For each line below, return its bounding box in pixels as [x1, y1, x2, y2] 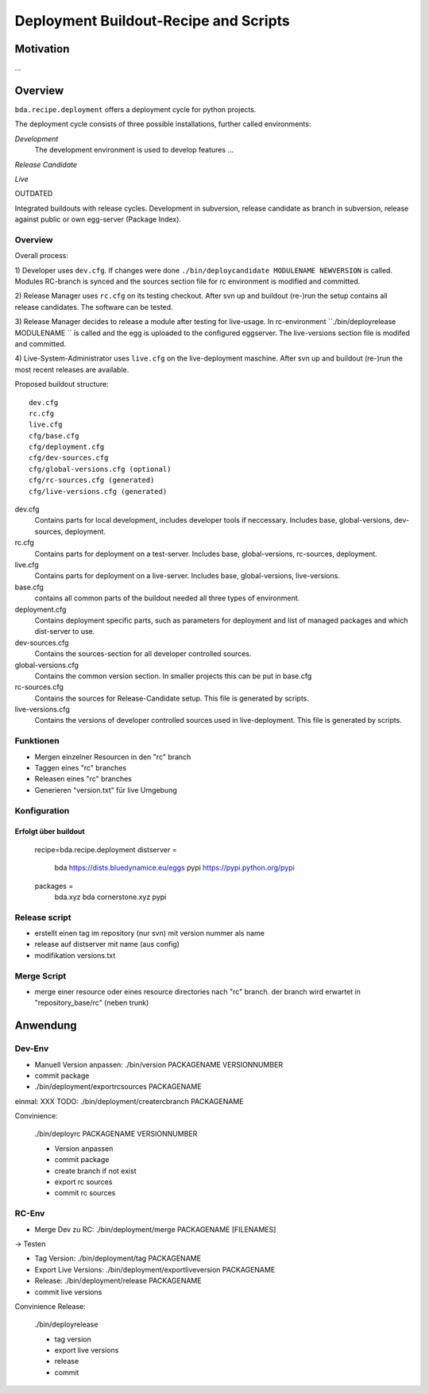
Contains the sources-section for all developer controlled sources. [34, 649, 252, 658]
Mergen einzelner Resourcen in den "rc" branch [34, 751, 191, 762]
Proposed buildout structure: [14, 380, 109, 389]
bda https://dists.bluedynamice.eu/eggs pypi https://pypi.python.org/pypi [54, 863, 296, 873]
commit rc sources [54, 1188, 116, 1198]
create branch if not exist [54, 1166, 137, 1176]
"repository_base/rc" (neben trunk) [34, 998, 149, 1008]
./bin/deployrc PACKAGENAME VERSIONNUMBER [34, 1129, 198, 1139]
